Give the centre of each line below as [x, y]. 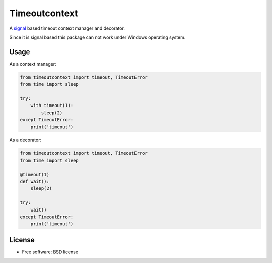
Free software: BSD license [50, 252]
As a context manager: [33, 64]
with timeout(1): [52, 106]
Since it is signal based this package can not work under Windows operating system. [97, 37]
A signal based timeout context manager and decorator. [67, 28]
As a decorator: [25, 140]
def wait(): [35, 181]
